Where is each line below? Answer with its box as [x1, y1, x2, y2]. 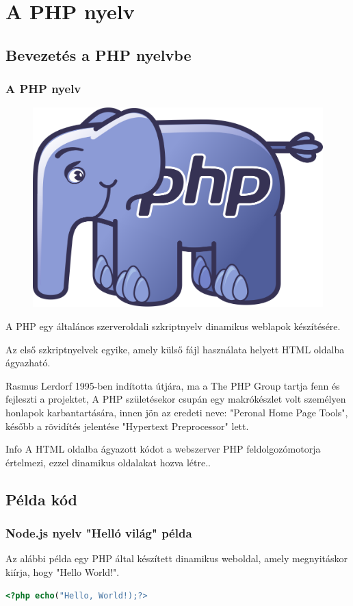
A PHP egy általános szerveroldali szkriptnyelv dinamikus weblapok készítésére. [5, 319, 341, 333]
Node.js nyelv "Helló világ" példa [5, 525, 192, 542]
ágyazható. [5, 355, 51, 370]
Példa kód [5, 488, 78, 509]
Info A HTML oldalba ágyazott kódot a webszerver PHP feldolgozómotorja [5, 442, 321, 456]
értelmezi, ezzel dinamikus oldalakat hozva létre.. [5, 455, 211, 469]
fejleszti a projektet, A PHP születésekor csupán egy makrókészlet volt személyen [5, 392, 346, 406]
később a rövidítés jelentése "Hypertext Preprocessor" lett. [5, 418, 249, 433]
